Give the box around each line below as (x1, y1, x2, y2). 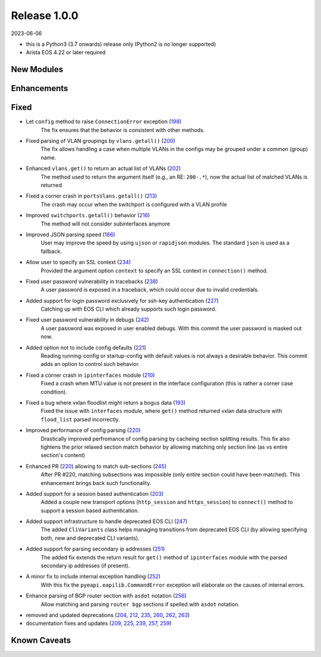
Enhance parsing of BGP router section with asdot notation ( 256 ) (26, 592, 187, 599)
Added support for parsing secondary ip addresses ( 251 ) (26, 545, 165, 553)
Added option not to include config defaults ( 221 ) (26, 344, 146, 351)
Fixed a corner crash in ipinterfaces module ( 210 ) (26, 371, 155, 378)
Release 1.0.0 (11, 9, 78, 22)
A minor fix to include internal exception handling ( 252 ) (26, 573, 160, 580)
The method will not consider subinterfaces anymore (40, 220, 171, 227)
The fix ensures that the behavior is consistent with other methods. (40, 126, 205, 133)
